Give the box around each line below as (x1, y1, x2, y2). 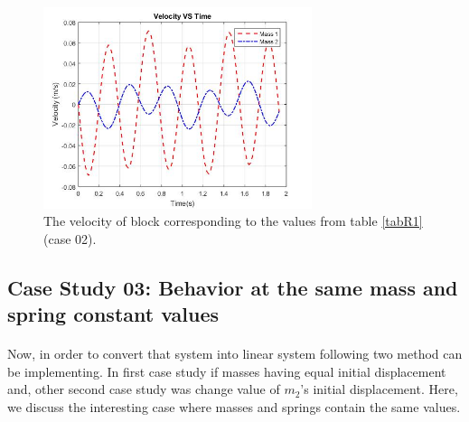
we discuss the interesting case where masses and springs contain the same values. (7, 397, 461, 416)
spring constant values (7, 300, 220, 328)
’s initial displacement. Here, (300, 380, 458, 399)
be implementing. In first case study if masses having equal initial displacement (7, 361, 446, 380)
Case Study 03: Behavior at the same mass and (7, 273, 458, 301)
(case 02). (43, 229, 97, 248)
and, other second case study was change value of (7, 380, 280, 399)
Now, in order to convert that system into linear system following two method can (7, 344, 463, 363)
